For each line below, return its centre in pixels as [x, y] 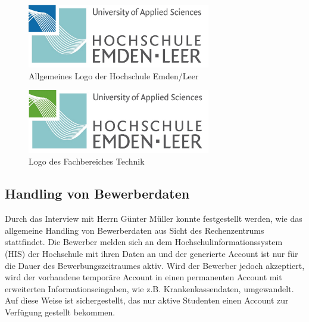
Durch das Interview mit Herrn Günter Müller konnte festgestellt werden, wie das [154, 219]
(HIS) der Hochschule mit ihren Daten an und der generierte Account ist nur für [152, 253]
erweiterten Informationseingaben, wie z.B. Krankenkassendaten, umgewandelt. [149, 288]
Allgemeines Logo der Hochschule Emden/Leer [114, 75]
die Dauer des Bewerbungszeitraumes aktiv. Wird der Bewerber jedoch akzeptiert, [155, 265]
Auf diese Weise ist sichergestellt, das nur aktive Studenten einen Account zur [147, 300]
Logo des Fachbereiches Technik [87, 161]
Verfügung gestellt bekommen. [60, 312]
